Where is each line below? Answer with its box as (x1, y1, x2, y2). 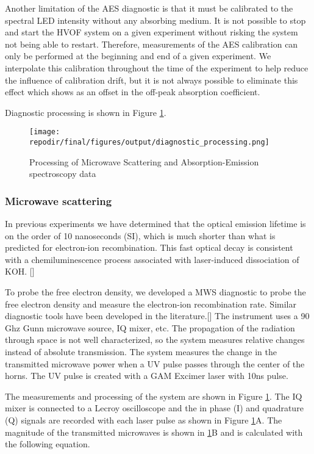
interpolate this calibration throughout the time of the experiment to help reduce (5, 61, 309, 74)
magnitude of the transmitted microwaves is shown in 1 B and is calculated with (5, 425, 303, 438)
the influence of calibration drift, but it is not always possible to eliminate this (5, 73, 298, 86)
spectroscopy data (29, 167, 96, 180)
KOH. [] (5, 265, 35, 278)
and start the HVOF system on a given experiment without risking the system (5, 26, 298, 38)
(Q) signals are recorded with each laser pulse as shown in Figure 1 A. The (5, 413, 282, 426)
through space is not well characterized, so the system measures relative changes (5, 333, 305, 346)
